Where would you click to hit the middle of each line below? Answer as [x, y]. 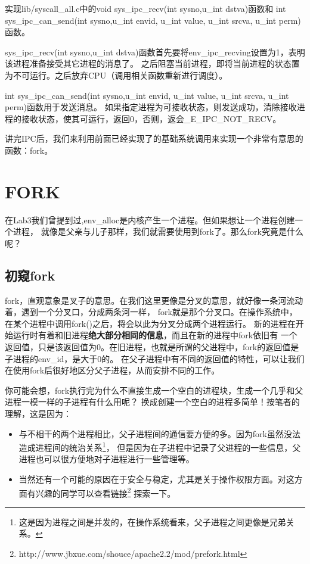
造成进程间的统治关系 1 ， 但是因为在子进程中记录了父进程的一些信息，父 [160, 446]
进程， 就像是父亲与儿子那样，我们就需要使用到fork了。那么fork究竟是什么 [158, 231]
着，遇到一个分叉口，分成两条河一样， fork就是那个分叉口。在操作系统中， [151, 312]
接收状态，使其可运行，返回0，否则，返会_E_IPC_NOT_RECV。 [151, 118]
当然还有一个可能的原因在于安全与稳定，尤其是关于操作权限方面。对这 [156, 479]
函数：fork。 [29, 150]
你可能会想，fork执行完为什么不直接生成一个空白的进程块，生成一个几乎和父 [154, 390]
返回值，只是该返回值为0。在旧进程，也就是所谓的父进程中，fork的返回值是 [152, 347]
